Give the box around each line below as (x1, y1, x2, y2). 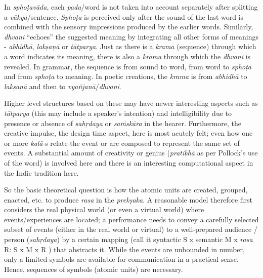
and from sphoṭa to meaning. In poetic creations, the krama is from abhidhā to (4, 71, 247, 82)
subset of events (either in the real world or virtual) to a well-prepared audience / (4, 224, 257, 234)
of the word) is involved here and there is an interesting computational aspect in (4, 157, 253, 168)
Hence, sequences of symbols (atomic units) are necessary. (4, 263, 183, 274)
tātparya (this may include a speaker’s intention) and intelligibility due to (4, 107, 232, 118)
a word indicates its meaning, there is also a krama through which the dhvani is (4, 51, 251, 61)
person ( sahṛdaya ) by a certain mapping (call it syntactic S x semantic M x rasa (4, 234, 253, 245)
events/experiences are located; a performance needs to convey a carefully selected (4, 214, 259, 224)
